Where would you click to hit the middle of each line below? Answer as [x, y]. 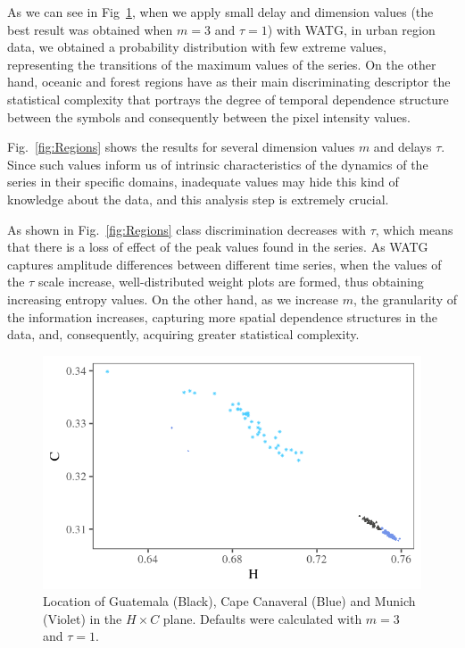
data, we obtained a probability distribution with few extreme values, [197, 47]
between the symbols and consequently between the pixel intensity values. [209, 116]
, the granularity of [406, 299]
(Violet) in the [83, 618]
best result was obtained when [90, 29]
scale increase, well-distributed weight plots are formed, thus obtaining [231, 282]
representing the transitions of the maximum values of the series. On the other [222, 64]
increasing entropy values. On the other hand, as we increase [173, 299]
